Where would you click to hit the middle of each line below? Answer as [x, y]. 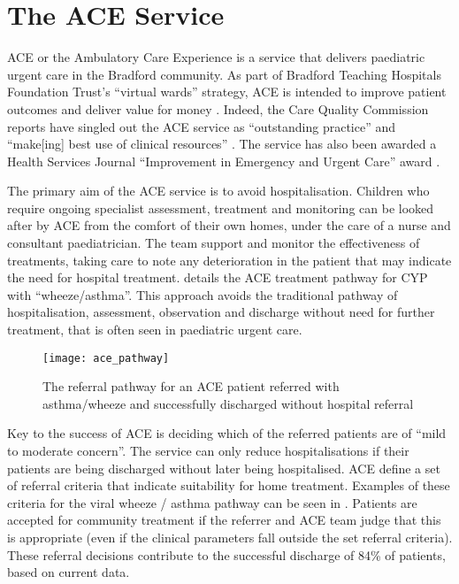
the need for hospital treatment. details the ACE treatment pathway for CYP [218, 277]
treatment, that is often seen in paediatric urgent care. [155, 330]
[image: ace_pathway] [106, 358]
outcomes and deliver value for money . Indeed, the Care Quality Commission [218, 108]
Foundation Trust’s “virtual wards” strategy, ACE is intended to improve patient [227, 92]
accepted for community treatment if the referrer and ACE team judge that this [224, 520]
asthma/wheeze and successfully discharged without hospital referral [228, 403]
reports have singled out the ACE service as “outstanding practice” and [201, 126]
